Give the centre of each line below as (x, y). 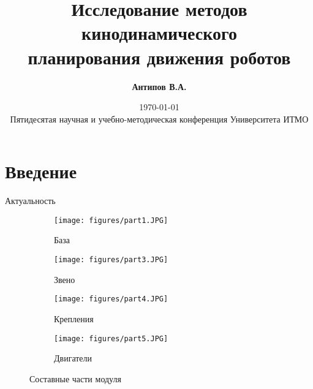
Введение (41, 171)
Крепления (74, 318)
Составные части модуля (75, 378)
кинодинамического (159, 33)
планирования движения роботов (159, 57)
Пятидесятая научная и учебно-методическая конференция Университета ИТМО (159, 119)
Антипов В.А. (159, 86)
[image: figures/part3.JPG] (111, 260)
